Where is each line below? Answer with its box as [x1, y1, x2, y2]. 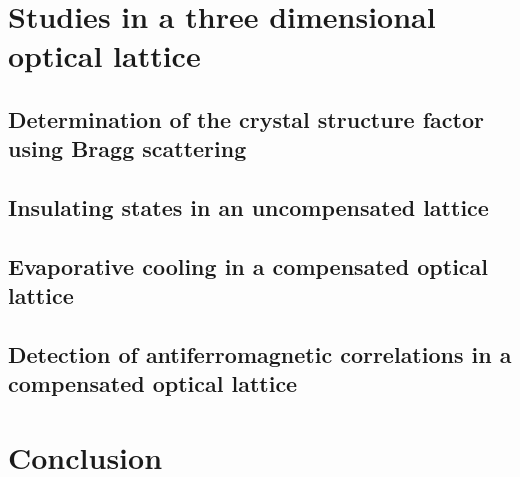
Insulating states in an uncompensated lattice [8, 192, 489, 223]
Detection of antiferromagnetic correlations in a [8, 339, 512, 370]
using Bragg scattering [8, 133, 247, 164]
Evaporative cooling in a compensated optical [8, 250, 489, 281]
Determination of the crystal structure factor [8, 103, 484, 134]
